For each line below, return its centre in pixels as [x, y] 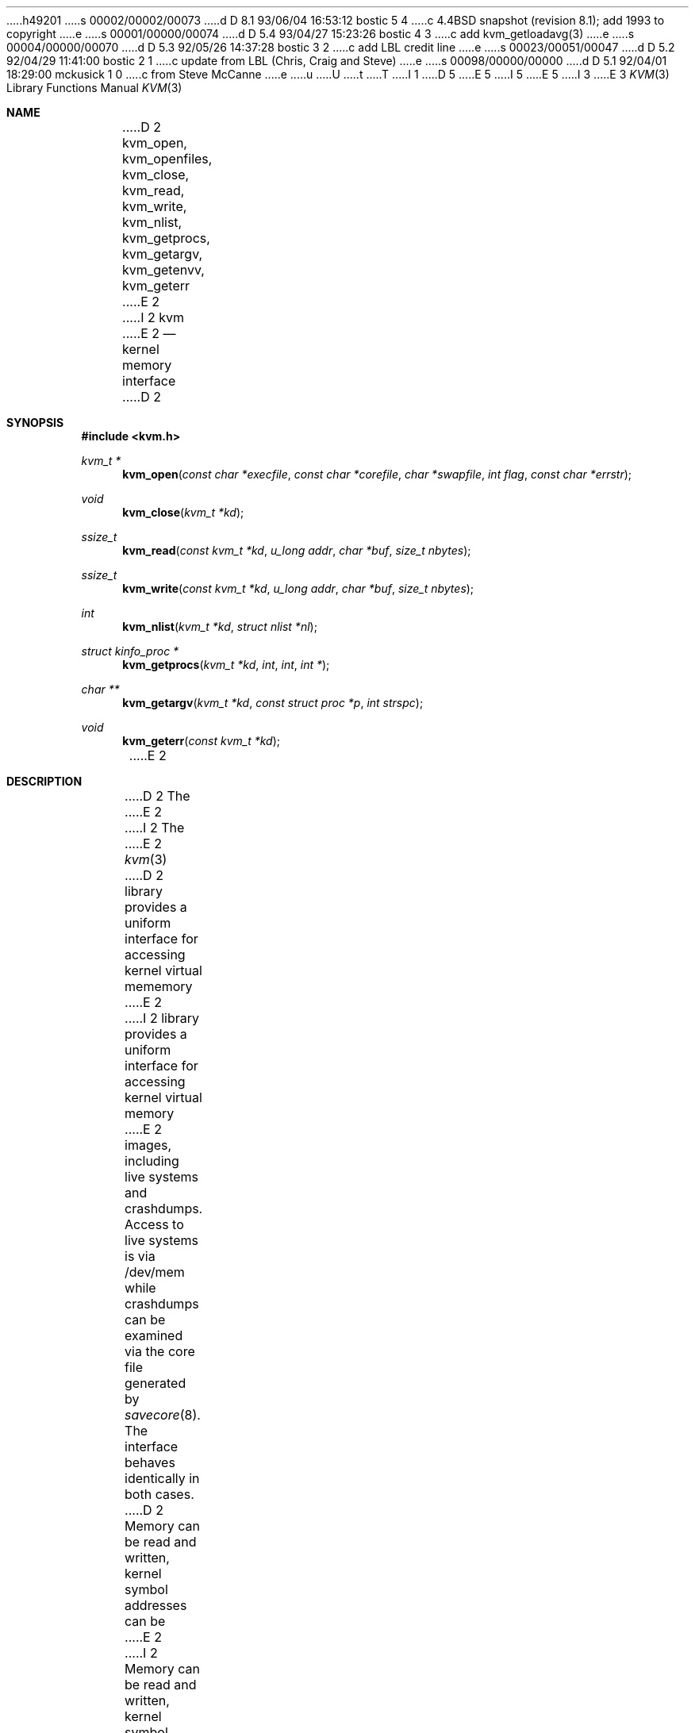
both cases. [159, 1494]
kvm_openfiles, [167, 159]
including [152, 1161]
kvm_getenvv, [163, 270]
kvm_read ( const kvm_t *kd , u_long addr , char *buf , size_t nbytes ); [297, 550]
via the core [160, 1351]
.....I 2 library [162, 1018]
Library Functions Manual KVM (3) [94, 88]
